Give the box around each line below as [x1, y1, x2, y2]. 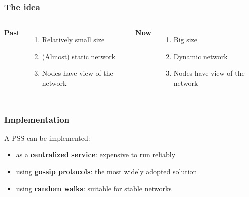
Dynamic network [173, 51, 228, 61]
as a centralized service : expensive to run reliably [16, 149, 176, 160]
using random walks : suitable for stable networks [16, 183, 172, 193]
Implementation [4, 113, 70, 125]
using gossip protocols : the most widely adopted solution [16, 166, 197, 176]
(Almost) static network [42, 51, 116, 61]
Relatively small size [42, 34, 105, 45]
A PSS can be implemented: [4, 132, 90, 143]
